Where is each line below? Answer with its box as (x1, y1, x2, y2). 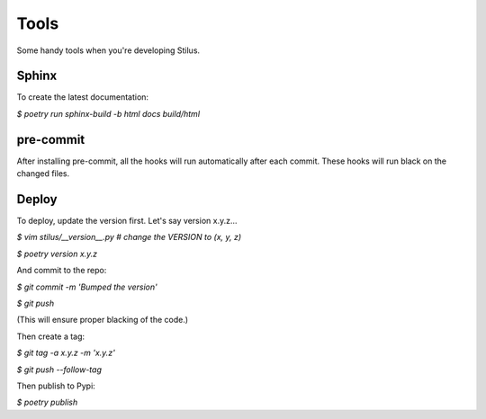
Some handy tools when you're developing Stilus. (16, 45, 201, 56)
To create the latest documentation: (16, 92, 148, 103)
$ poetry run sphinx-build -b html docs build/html (16, 108, 201, 119)
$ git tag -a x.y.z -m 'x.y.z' (16, 347, 116, 359)
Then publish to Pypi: (16, 380, 96, 391)
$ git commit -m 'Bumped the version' (16, 281, 157, 292)
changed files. (16, 168, 70, 179)
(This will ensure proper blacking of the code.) (16, 315, 189, 325)
